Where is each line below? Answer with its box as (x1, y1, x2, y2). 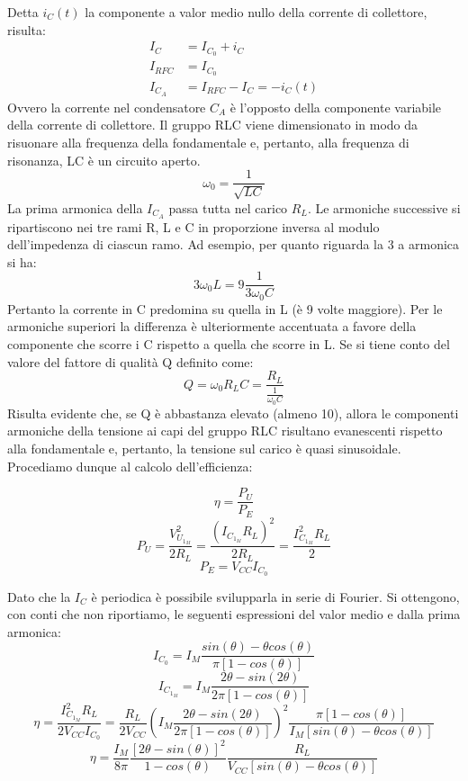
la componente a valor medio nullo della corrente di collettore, (85, 3, 427, 21)
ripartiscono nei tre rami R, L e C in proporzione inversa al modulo (7, 217, 380, 236)
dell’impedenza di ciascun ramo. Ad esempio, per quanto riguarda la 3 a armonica (7, 235, 460, 254)
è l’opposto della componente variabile (229, 97, 442, 116)
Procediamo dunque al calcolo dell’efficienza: (7, 456, 253, 475)
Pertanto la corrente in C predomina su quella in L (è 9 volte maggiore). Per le (7, 299, 443, 318)
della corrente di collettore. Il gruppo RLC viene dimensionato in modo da (7, 115, 418, 134)
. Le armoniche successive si (307, 198, 461, 217)
